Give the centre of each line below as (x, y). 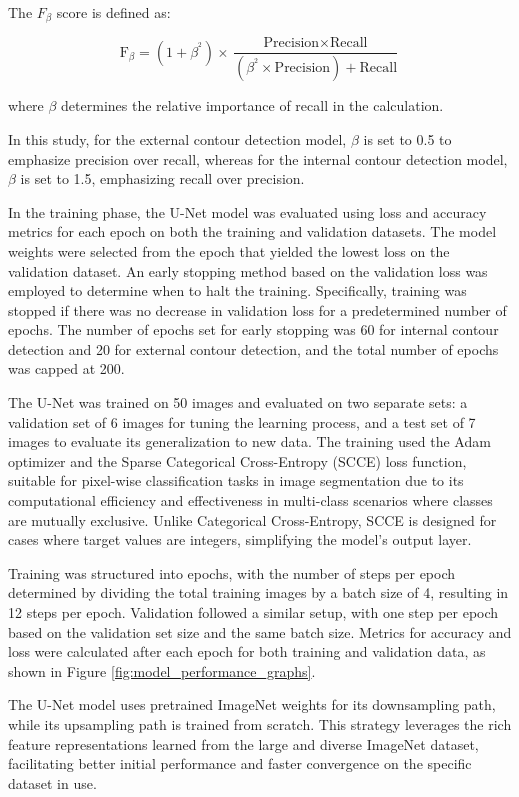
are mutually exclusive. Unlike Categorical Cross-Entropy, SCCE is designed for (252, 519)
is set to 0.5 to (407, 138)
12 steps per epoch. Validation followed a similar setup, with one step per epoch (253, 612)
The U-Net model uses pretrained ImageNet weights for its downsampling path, (252, 704)
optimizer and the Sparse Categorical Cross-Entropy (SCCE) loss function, (237, 460)
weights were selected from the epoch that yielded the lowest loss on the (229, 250)
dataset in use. (52, 782)
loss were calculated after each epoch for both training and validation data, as (247, 651)
